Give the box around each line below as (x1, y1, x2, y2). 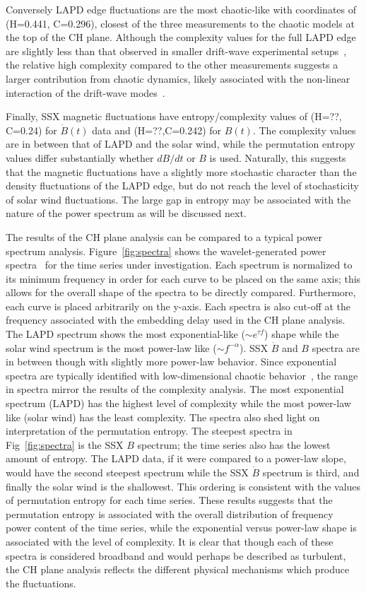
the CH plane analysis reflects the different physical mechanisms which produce (6, 562, 350, 577)
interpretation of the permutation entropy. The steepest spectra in (6, 423, 293, 438)
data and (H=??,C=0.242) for (92, 122, 222, 137)
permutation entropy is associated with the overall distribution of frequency (6, 506, 333, 521)
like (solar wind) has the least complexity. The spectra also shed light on (6, 409, 320, 424)
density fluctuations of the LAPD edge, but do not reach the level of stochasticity (6, 178, 359, 193)
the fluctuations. (6, 575, 76, 590)
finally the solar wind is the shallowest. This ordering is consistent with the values (6, 478, 361, 493)
